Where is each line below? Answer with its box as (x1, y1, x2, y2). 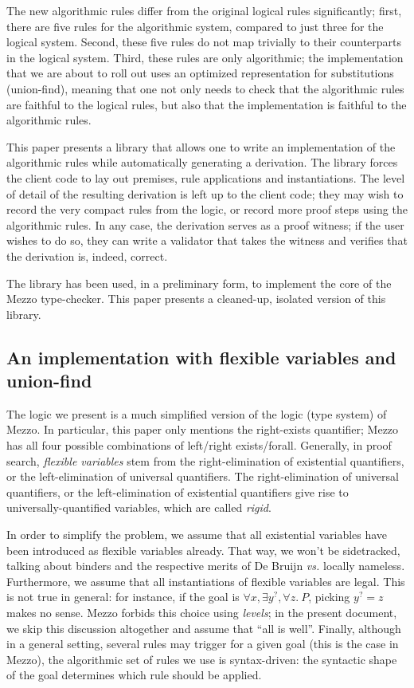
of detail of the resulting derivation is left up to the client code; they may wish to (6, 185, 404, 202)
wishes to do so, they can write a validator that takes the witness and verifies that (6, 232, 408, 249)
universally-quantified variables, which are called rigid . (6, 499, 271, 516)
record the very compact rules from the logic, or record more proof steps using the (6, 201, 408, 218)
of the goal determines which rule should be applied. (6, 666, 262, 683)
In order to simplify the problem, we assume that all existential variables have (6, 526, 388, 543)
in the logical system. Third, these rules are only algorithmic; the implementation (6, 49, 404, 65)
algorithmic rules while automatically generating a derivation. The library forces (6, 154, 398, 171)
